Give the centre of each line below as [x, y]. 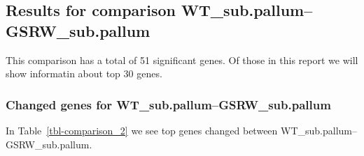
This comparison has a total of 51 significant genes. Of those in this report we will [182, 60]
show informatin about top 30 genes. [84, 73]
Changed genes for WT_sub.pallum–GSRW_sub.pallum [168, 104]
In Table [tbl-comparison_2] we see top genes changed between [142, 130]
